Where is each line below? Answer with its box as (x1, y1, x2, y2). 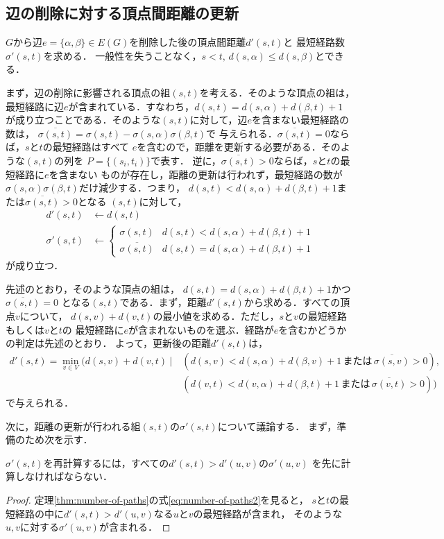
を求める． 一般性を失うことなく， (43, 48, 202, 62)
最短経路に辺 (6, 99, 64, 113)
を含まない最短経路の (251, 112, 349, 127)
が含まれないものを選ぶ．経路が (128, 322, 274, 336)
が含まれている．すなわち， (68, 99, 195, 113)
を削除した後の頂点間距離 (129, 35, 246, 49)
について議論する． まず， (217, 418, 337, 433)
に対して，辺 (189, 112, 248, 127)
